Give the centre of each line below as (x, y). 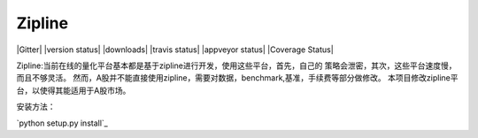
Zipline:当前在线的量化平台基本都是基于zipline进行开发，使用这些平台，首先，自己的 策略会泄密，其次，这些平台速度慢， (236, 65)
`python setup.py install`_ (62, 123)
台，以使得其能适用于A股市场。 (73, 90)
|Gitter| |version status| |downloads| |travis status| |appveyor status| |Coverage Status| (175, 50)
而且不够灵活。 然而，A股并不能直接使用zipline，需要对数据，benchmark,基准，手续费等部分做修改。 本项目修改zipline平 (237, 78)
